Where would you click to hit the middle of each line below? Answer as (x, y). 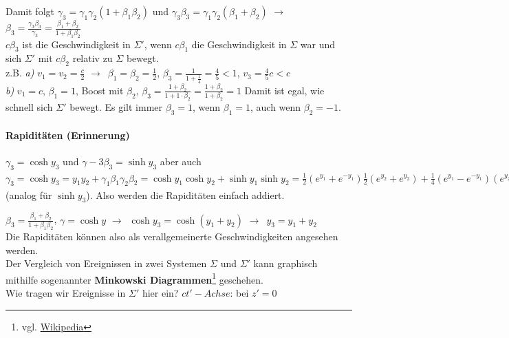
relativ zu (93, 58)
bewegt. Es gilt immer (116, 107)
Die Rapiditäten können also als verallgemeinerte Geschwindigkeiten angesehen (172, 236)
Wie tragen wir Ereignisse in (66, 292)
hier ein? (160, 292)
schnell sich (29, 107)
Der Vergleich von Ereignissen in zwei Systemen (106, 263)
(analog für (29, 194)
